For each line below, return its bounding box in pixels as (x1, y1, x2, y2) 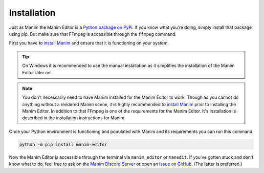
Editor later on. (22, 69, 52, 75)
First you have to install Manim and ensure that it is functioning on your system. (9, 40, 169, 46)
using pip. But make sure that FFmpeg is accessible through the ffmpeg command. (9, 31, 177, 37)
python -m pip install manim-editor (19, 142, 108, 147)
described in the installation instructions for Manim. (22, 115, 126, 121)
